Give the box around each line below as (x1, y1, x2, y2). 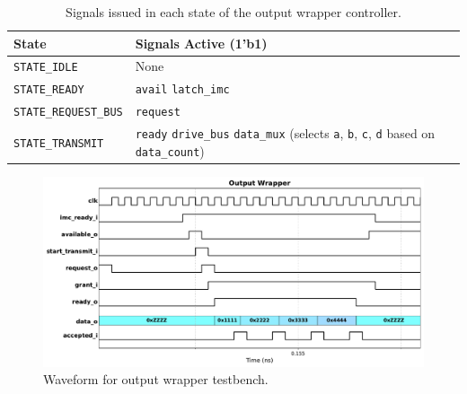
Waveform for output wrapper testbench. (43, 370, 269, 389)
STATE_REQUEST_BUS (13, 106, 123, 119)
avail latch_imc (135, 83, 230, 97)
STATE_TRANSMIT (13, 136, 104, 150)
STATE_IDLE (13, 61, 78, 74)
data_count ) (135, 141, 205, 160)
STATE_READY (13, 83, 84, 97)
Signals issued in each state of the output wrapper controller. (66, 3, 401, 21)
